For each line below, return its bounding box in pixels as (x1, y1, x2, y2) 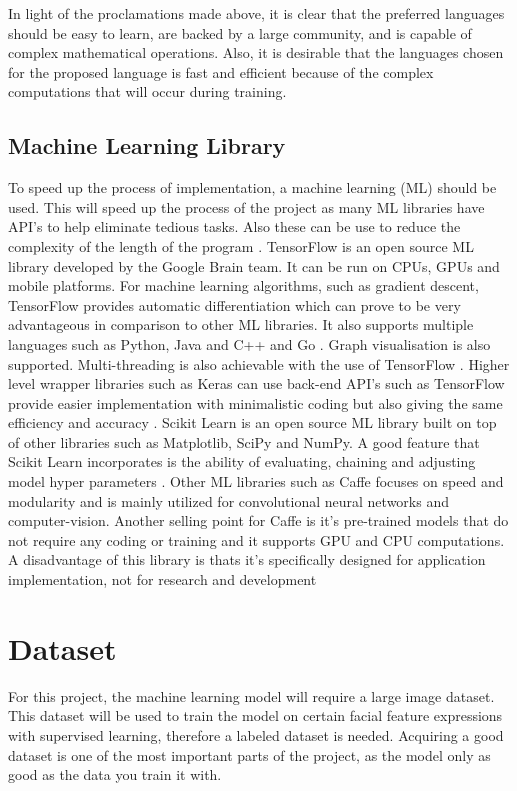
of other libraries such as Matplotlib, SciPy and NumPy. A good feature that (8, 431, 480, 452)
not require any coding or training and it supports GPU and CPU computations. (8, 529, 505, 550)
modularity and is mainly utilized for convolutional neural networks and (8, 490, 449, 511)
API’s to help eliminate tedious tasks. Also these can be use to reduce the (8, 216, 461, 237)
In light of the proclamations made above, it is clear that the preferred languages (8, 3, 505, 23)
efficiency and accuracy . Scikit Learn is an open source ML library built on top (8, 412, 497, 433)
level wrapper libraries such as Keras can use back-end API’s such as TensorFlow (8, 373, 505, 394)
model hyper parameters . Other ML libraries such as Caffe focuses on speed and (8, 471, 504, 492)
